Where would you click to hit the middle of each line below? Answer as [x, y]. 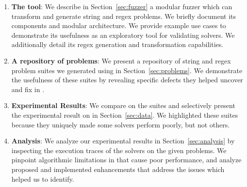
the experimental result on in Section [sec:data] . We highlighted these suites [125, 115]
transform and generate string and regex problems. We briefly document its [124, 16]
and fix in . [28, 89]
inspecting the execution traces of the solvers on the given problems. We [119, 150]
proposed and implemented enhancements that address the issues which [118, 169]
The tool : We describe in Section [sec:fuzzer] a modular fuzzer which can [122, 6]
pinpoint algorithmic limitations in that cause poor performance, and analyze [126, 160]
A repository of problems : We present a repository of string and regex [121, 60]
